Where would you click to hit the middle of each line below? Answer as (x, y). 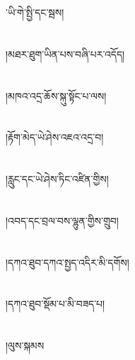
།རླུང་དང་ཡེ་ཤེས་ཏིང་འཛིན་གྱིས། (57, 179)
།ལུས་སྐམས (25, 345)
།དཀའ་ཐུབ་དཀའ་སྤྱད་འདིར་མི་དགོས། (67, 262)
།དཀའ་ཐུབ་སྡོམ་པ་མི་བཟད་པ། (55, 304)
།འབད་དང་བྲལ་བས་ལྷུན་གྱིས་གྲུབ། (62, 220)
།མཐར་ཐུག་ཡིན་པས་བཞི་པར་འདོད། (65, 54)
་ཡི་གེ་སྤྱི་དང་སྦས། (35, 12)
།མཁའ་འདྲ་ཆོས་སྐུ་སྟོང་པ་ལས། (56, 95)
